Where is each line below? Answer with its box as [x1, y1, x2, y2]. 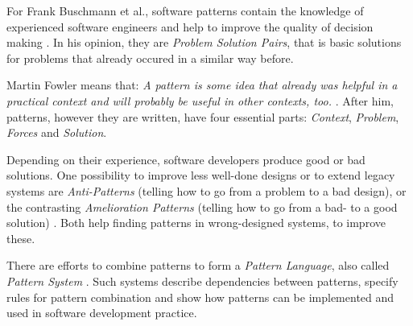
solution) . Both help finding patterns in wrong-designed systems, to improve [6, 214, 386, 231]
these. [6, 229, 35, 246]
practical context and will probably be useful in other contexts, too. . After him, [6, 92, 394, 109]
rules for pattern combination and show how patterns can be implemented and [6, 288, 394, 305]
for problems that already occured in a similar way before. [6, 49, 294, 66]
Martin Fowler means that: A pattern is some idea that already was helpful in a [6, 76, 398, 93]
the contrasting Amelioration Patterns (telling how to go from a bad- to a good [6, 198, 398, 215]
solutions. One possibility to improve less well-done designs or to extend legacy [6, 167, 395, 184]
